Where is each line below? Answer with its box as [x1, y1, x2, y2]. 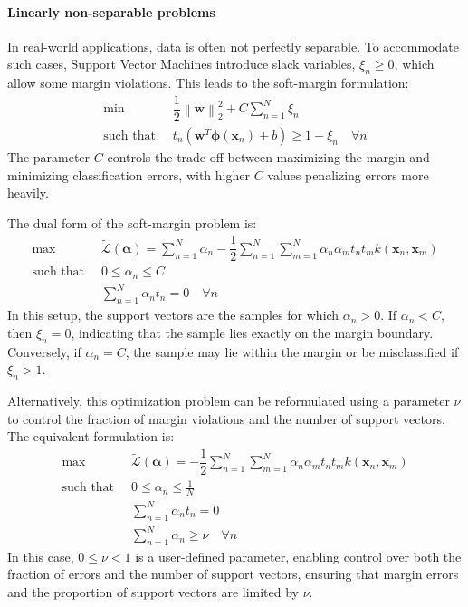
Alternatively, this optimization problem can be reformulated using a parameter [7, 390, 450, 409]
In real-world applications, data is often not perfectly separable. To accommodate [7, 36, 459, 55]
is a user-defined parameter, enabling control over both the [135, 546, 462, 565]
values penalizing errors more [267, 165, 429, 184]
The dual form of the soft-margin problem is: [7, 213, 257, 232]
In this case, [7, 546, 74, 565]
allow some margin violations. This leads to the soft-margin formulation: [7, 73, 409, 92]
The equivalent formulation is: [7, 427, 175, 446]
